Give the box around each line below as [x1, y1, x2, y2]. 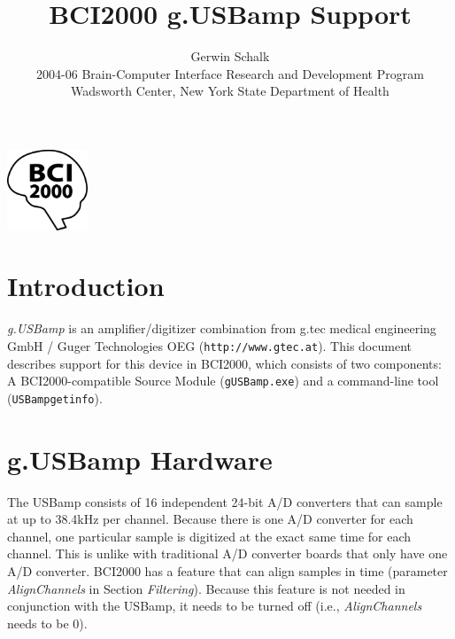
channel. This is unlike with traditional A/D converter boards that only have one [7, 544, 448, 563]
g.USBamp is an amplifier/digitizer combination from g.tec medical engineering [7, 319, 436, 338]
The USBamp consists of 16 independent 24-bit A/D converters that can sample [7, 492, 443, 510]
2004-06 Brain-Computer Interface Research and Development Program [36, 64, 424, 82]
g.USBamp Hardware [7, 440, 273, 477]
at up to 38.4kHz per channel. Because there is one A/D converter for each [7, 510, 413, 528]
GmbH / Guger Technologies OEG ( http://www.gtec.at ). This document [7, 336, 412, 355]
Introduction [7, 268, 165, 304]
